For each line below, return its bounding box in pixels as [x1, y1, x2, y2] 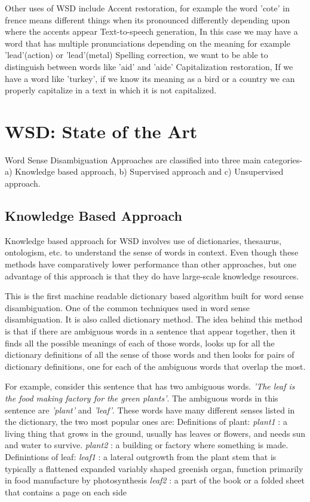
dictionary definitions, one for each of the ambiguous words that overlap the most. [5, 360, 306, 372]
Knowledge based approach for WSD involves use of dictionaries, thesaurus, [5, 234, 282, 247]
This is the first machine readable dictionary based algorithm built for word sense [5, 290, 304, 302]
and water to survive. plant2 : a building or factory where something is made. [5, 439, 288, 451]
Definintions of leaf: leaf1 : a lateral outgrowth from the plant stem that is [5, 450, 277, 463]
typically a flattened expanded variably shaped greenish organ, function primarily [5, 462, 303, 474]
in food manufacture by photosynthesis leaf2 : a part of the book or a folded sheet [5, 474, 305, 486]
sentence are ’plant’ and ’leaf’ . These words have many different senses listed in [5, 403, 295, 416]
